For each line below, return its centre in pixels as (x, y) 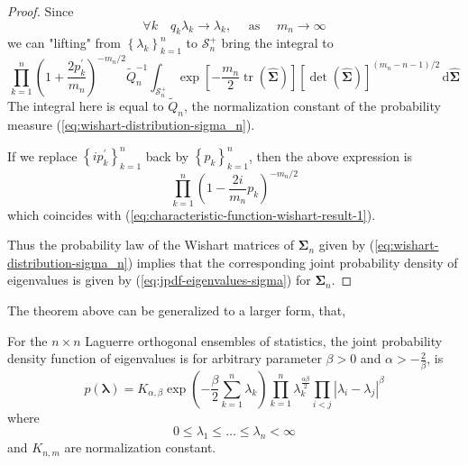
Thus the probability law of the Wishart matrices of (151, 245)
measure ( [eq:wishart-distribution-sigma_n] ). (131, 124)
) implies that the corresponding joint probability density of (293, 262)
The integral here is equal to (86, 106)
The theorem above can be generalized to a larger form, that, (177, 310)
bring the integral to (277, 43)
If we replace (42, 155)
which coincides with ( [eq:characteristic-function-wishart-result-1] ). (192, 214)
